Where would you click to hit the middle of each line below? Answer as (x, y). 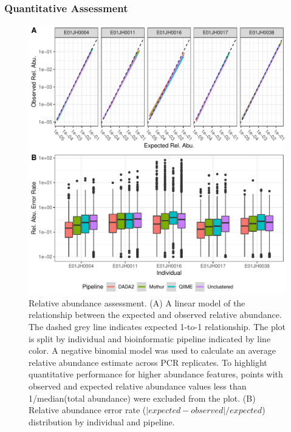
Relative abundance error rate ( (87, 410)
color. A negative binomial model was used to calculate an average (152, 350)
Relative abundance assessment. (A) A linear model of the (137, 302)
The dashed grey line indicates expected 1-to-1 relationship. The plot (157, 326)
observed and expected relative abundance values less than (138, 386)
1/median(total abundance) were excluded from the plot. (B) (142, 398)
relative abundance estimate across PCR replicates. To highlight (148, 362)
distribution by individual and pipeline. (102, 421)
